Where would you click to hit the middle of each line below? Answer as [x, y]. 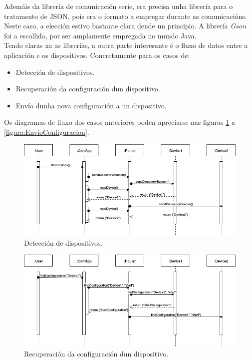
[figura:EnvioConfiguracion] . [47, 132]
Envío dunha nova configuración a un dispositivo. [91, 105]
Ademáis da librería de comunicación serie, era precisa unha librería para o [119, 6]
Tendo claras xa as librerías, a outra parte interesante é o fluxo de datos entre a [126, 45]
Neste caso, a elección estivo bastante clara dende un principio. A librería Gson [125, 26]
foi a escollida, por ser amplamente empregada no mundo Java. [100, 35]
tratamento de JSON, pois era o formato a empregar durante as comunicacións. [126, 16]
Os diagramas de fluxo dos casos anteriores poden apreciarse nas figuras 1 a [120, 122]
